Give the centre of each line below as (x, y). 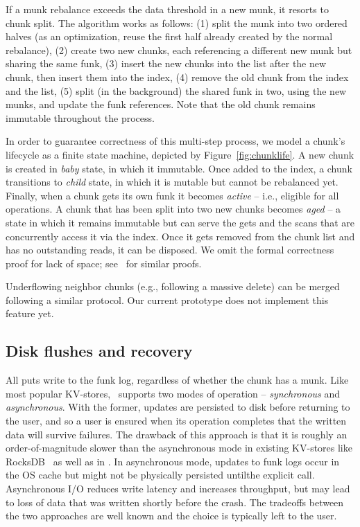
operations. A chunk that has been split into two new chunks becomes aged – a (173, 209)
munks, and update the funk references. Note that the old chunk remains (161, 104)
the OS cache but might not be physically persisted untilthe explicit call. (160, 475)
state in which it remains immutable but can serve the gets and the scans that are (180, 222)
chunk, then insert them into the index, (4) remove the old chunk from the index (177, 77)
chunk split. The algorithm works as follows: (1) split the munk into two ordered (177, 23)
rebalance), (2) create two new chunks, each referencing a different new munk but (179, 50)
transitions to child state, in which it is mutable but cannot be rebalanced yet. (172, 182)
